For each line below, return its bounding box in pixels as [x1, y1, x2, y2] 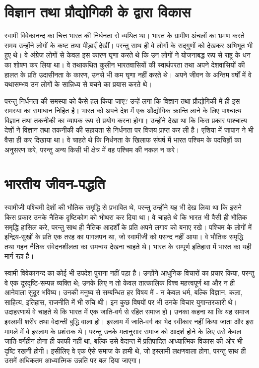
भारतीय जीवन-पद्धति [4, 173, 105, 194]
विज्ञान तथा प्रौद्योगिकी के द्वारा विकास [4, 1, 191, 22]
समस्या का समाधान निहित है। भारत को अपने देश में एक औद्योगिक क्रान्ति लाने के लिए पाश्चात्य [4, 105, 242, 116]
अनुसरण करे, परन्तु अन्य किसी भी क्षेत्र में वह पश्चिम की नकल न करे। [4, 144, 180, 154]
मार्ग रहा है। [4, 251, 34, 261]
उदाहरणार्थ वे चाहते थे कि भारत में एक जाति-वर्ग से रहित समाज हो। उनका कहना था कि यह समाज [4, 306, 250, 317]
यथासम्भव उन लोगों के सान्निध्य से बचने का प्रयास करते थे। [4, 79, 152, 89]
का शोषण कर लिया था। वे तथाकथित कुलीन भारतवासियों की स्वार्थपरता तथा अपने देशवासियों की [4, 59, 245, 70]
